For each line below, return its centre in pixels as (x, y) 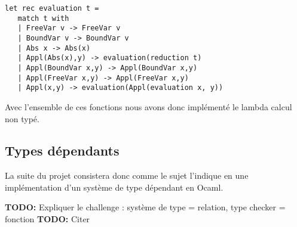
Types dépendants (62, 150)
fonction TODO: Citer (48, 219)
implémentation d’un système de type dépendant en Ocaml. (114, 187)
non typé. (22, 118)
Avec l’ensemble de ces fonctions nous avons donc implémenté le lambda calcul (148, 106)
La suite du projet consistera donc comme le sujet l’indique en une (127, 175)
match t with (43, 18)
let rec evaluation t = (52, 8)
